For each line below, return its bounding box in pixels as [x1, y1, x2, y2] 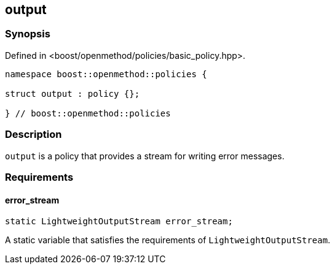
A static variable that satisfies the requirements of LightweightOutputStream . [5, 235, 331, 246]
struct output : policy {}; [5, 88, 140, 99]
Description [5, 128, 62, 141]
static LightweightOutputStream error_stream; [5, 216, 233, 227]
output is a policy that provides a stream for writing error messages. [5, 150, 285, 161]
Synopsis [5, 28, 50, 40]
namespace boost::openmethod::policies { [5, 69, 207, 79]
